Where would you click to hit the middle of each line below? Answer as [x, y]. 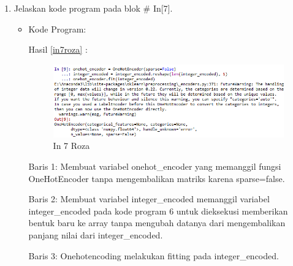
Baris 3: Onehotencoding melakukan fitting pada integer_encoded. [154, 255]
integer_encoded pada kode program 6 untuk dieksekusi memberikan [158, 211]
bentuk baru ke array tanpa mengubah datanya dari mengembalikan [157, 223]
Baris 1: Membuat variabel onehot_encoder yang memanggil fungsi [155, 166]
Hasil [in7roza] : [58, 49]
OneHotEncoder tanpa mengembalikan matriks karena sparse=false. [157, 178]
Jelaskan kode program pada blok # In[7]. [93, 8]
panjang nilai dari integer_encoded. [96, 235]
